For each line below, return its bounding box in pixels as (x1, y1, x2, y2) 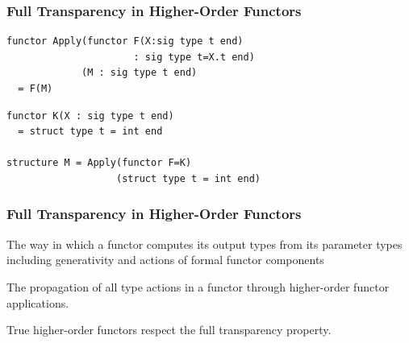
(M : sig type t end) (81, 67, 198, 79)
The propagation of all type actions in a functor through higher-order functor (6, 278, 390, 295)
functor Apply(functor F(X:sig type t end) (6, 35, 244, 48)
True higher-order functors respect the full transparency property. (6, 321, 332, 338)
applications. (6, 294, 69, 311)
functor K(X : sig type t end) (6, 110, 174, 122)
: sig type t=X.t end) (133, 51, 255, 63)
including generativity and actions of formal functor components (6, 251, 324, 268)
